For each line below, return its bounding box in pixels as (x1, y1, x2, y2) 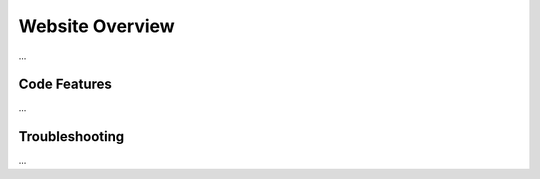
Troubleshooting (18, 128, 125, 145)
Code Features (18, 76, 112, 93)
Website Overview (18, 15, 175, 37)
